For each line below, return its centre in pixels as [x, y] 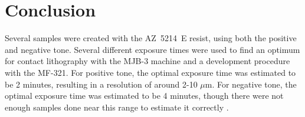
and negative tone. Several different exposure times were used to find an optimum [152, 49]
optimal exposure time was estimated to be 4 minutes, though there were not [144, 96]
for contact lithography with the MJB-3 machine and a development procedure [147, 61]
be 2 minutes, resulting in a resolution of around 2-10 [101, 84]
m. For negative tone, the [251, 84]
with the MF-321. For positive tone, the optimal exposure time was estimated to [150, 72]
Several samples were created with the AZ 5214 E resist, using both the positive [151, 38]
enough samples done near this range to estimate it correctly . [117, 107]
